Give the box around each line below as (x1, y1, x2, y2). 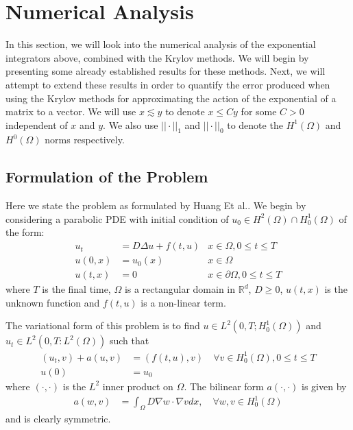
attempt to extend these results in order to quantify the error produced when (5, 77, 330, 91)
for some (241, 104, 277, 119)
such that (109, 333, 149, 348)
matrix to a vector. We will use (5, 104, 136, 119)
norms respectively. (45, 132, 125, 147)
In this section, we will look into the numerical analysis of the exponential (5, 37, 316, 51)
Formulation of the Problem (5, 166, 208, 187)
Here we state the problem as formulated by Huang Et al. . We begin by (5, 198, 306, 213)
